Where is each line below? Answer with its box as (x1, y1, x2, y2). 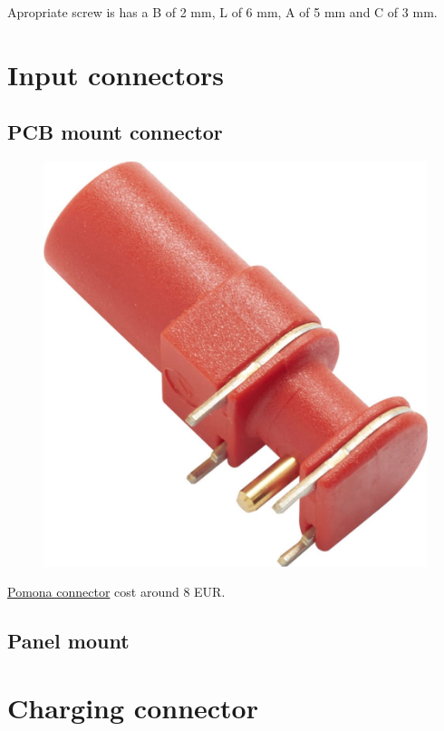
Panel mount (7, 627, 130, 655)
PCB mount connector (7, 118, 223, 146)
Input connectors (7, 55, 224, 93)
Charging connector (7, 688, 258, 726)
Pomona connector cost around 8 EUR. (7, 582, 226, 601)
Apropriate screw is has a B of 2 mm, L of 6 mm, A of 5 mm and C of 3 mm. (7, 3, 438, 21)
